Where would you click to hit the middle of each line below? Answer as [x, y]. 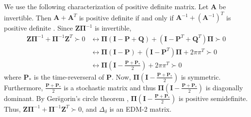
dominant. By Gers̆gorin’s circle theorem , [66, 98]
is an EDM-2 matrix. [141, 109]
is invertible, [113, 28]
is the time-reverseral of [69, 76]
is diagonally [224, 87]
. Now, [121, 76]
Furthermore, [24, 87]
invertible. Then [28, 17]
